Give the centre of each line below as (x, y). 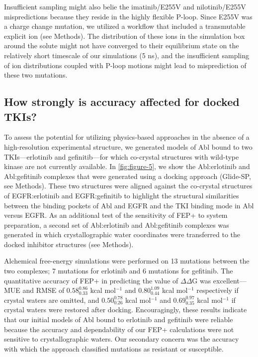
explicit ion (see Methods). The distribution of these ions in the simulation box (125, 36)
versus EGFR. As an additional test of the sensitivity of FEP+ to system (116, 215)
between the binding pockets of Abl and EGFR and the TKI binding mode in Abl (129, 205)
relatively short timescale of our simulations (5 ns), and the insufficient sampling (127, 55)
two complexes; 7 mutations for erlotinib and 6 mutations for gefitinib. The (119, 271)
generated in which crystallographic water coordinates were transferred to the (122, 234)
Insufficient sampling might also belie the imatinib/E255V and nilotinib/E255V (125, 6)
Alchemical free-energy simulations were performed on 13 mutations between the (127, 261)
